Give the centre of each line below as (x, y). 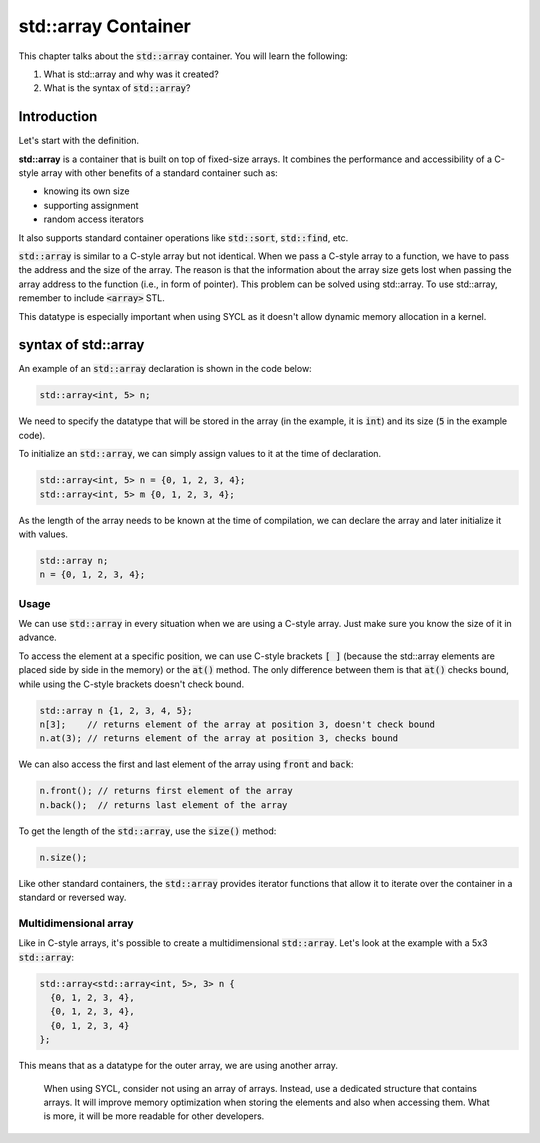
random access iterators (93, 219)
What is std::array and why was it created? (131, 74)
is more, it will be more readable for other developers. (154, 1116)
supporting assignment (91, 205)
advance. (37, 637)
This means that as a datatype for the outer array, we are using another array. (178, 1066)
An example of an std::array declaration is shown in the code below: (165, 369)
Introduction (58, 116)
